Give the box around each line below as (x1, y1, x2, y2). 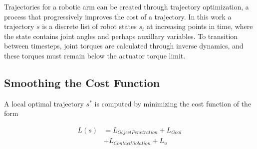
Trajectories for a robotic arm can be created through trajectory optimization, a (4, 1, 249, 11)
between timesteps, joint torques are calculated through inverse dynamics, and (4, 40, 244, 51)
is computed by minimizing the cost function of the (94, 98, 252, 108)
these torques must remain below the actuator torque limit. (4, 50, 186, 60)
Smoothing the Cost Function (4, 74, 160, 90)
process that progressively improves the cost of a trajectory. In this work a (4, 11, 232, 21)
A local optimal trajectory (4, 98, 84, 108)
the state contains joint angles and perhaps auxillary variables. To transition (4, 30, 238, 41)
